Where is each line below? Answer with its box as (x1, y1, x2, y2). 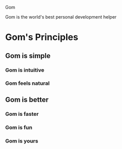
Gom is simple (5, 51, 51, 60)
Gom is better (5, 95, 49, 104)
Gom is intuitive (5, 66, 44, 73)
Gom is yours (5, 137, 39, 144)
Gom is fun (5, 124, 33, 131)
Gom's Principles (5, 32, 79, 43)
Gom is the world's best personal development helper (5, 14, 117, 20)
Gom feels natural (5, 80, 50, 87)
